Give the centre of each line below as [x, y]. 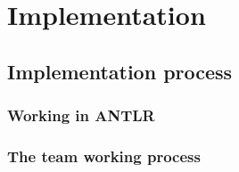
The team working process [104, 156]
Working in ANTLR [81, 115]
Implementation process [120, 71]
